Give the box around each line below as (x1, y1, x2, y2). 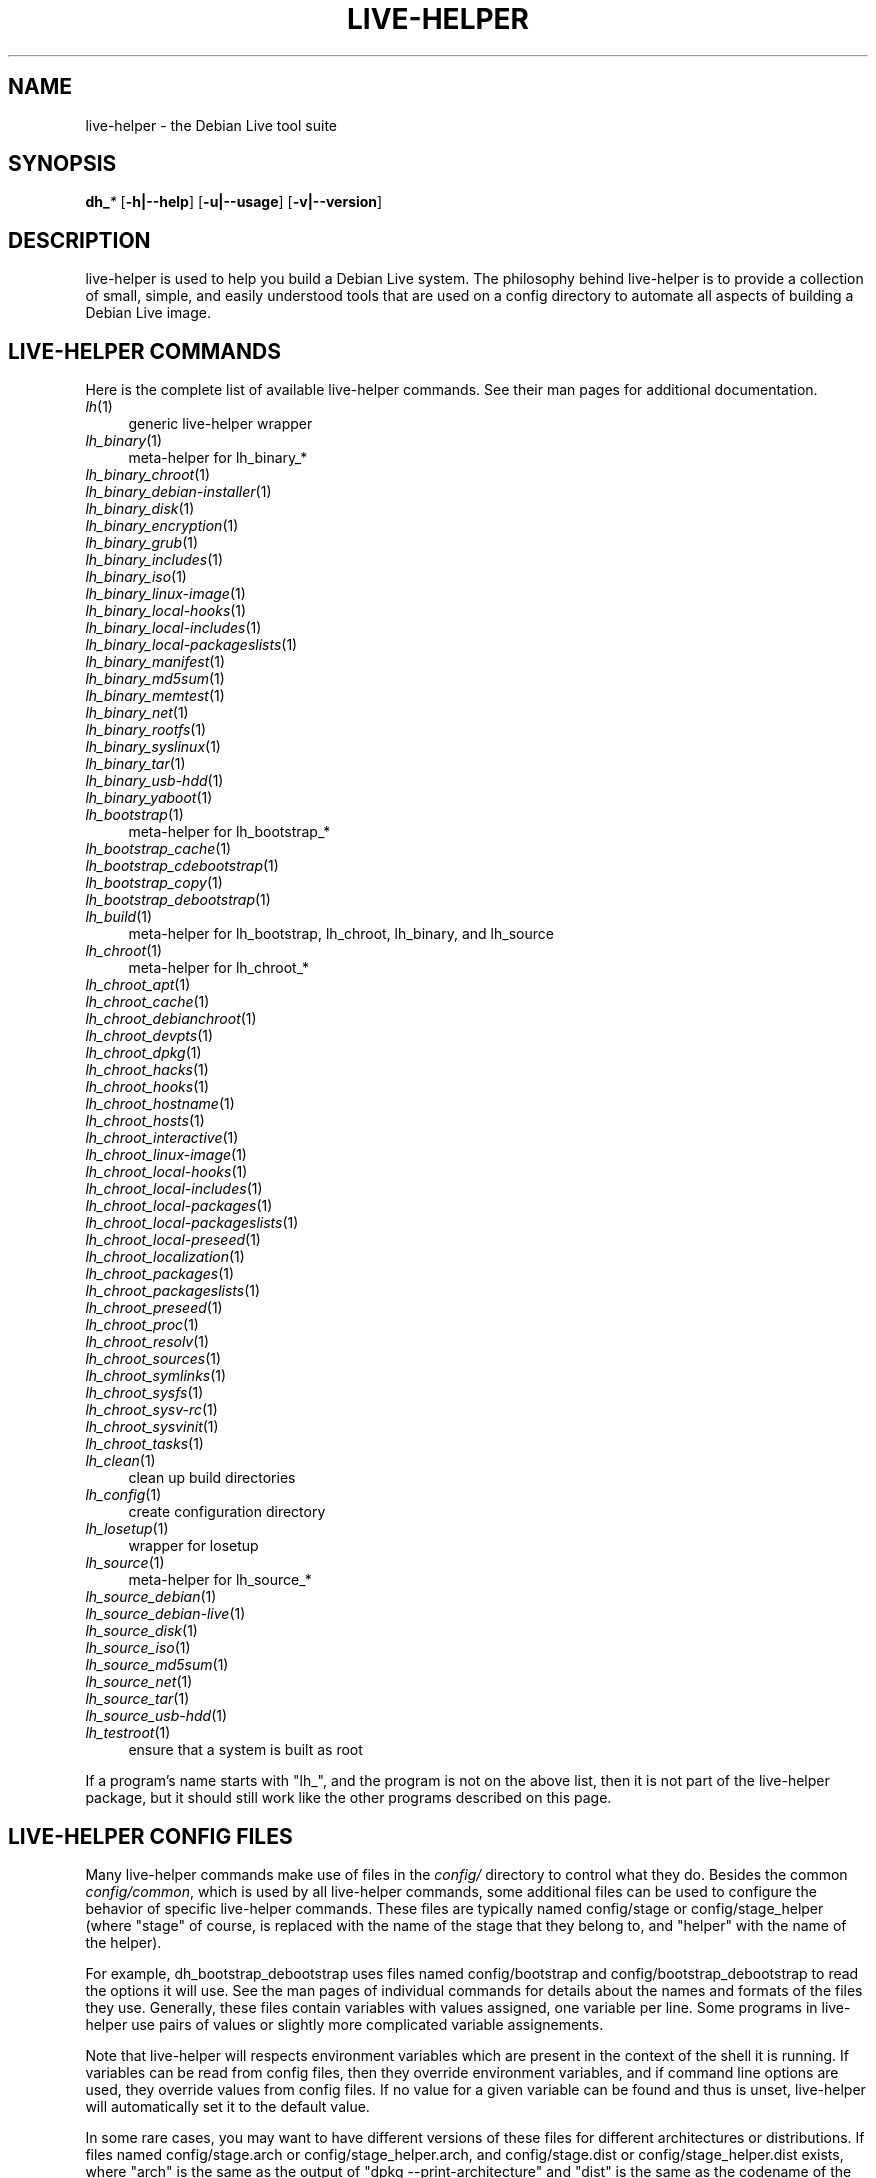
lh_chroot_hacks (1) (85, 1061, 209, 1079)
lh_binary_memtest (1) (85, 687, 225, 705)
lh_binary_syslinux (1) (85, 738, 221, 756)
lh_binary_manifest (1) (85, 653, 226, 671)
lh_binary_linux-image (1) (85, 585, 246, 603)
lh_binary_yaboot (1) (85, 789, 213, 807)
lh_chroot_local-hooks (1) (85, 1163, 248, 1181)
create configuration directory (128, 1503, 326, 1521)
